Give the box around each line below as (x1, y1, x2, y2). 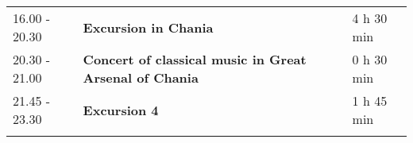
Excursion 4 (83, 100, 159, 119)
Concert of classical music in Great (83, 50, 307, 68)
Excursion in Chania (83, 17, 214, 37)
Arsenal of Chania (83, 68, 199, 87)
